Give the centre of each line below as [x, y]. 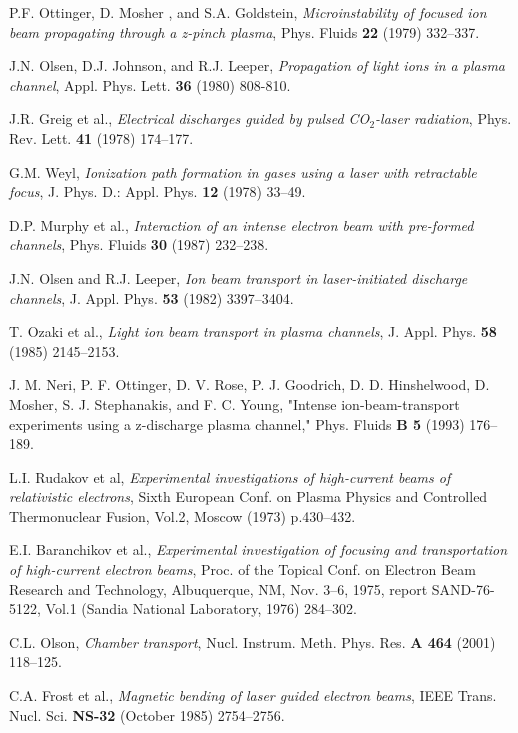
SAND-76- [463, 588]
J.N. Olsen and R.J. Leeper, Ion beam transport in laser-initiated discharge [238, 277]
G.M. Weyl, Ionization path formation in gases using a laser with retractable [243, 171]
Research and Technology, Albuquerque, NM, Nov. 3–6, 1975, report [218, 588]
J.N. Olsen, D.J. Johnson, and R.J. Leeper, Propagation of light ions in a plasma [257, 65]
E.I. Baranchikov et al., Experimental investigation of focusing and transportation [258, 549]
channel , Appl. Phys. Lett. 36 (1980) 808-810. [150, 84]
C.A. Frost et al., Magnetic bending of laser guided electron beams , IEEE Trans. [253, 695]
